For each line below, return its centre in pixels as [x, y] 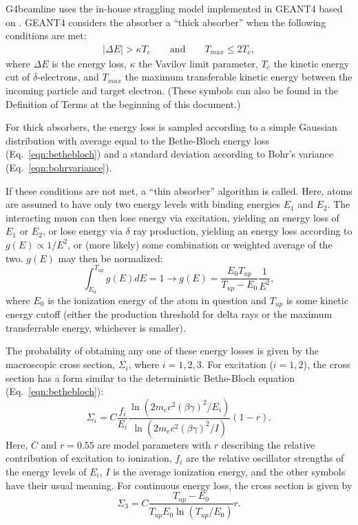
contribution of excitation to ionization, [89, 458]
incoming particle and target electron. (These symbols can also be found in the [172, 90]
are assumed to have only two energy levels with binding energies [143, 204]
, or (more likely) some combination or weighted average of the [200, 244]
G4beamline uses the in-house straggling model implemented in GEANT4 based [174, 8]
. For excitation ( [237, 364]
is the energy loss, [89, 63]
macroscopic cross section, [61, 364]
